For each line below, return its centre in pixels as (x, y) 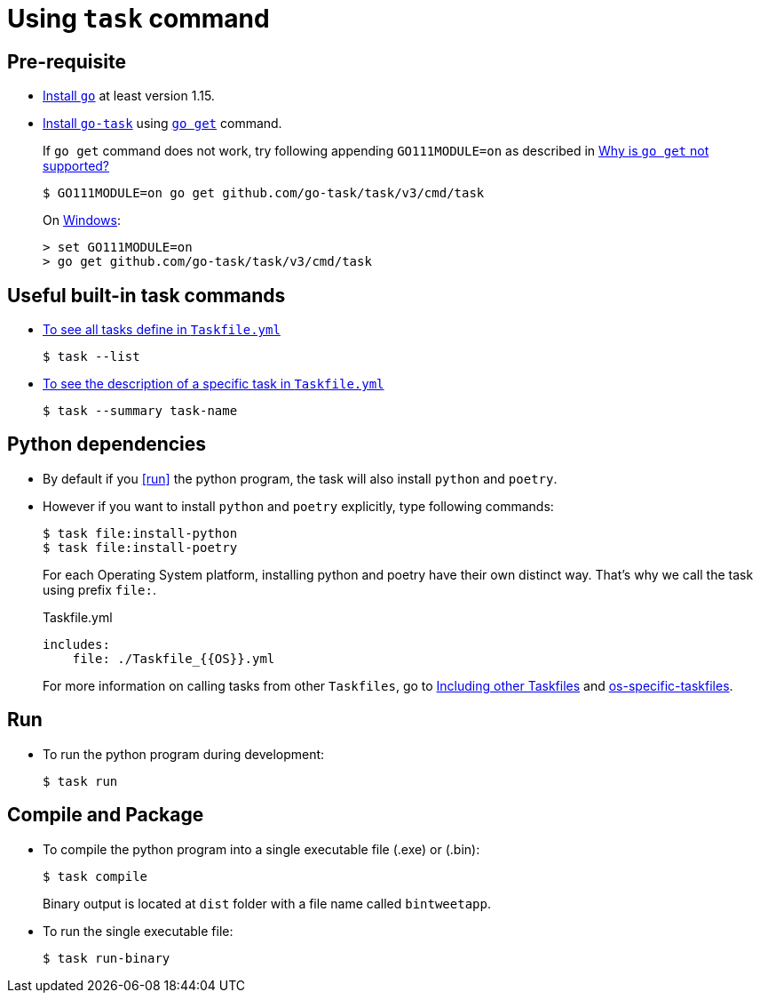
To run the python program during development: (184, 754)
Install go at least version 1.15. (129, 96)
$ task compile (95, 876)
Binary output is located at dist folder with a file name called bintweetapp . (267, 903)
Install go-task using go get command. (162, 124)
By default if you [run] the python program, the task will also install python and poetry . (300, 478)
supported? (76, 166)
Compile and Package (106, 815)
